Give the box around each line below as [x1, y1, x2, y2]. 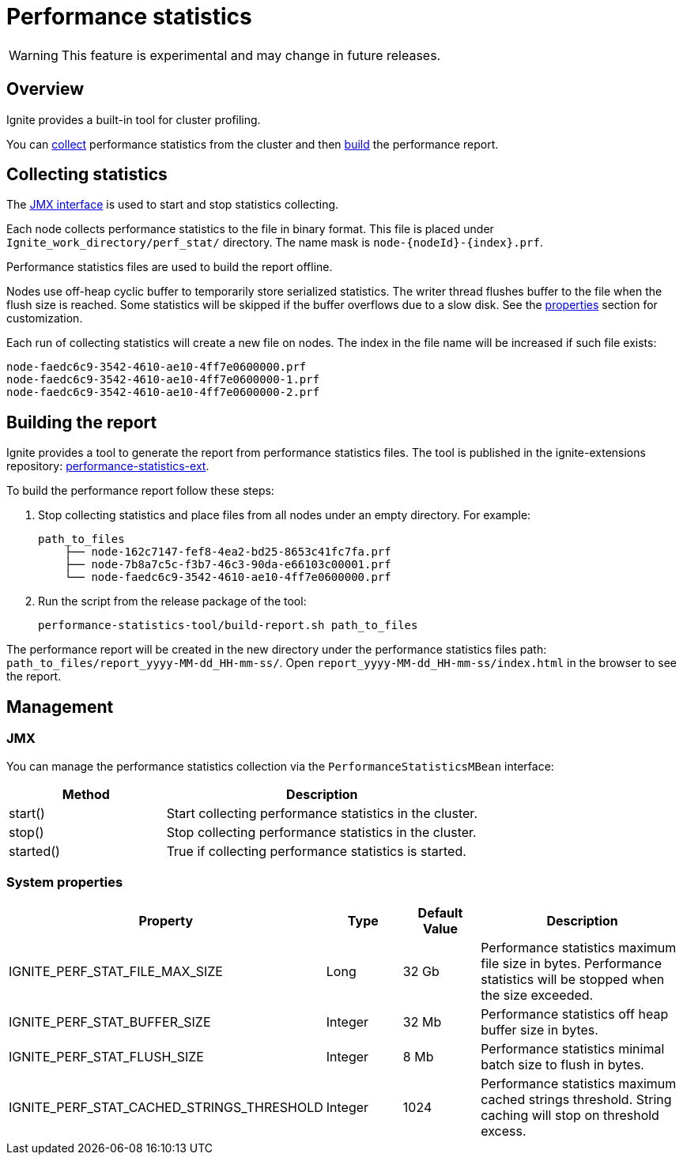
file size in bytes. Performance [481, 956, 662, 972]
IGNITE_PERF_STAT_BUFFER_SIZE [9, 1014, 211, 1031]
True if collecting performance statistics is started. [166, 842, 466, 859]
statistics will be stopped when [481, 971, 665, 988]
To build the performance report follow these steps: [6, 484, 274, 498]
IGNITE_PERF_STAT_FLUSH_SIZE [9, 1049, 204, 1065]
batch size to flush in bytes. [481, 1057, 644, 1073]
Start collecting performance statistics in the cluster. [166, 805, 477, 821]
